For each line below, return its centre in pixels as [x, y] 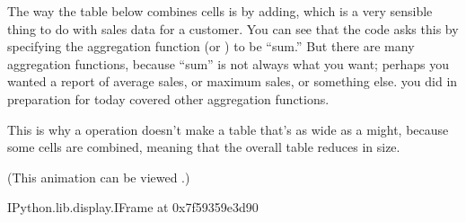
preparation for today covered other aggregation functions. [168, 98]
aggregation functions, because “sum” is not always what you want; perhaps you [229, 63]
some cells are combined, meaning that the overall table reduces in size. [204, 147]
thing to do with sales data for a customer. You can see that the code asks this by [233, 28]
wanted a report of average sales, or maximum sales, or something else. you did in [233, 81]
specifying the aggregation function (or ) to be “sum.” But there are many [211, 46]
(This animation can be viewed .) [99, 177]
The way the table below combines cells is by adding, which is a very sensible [220, 11]
